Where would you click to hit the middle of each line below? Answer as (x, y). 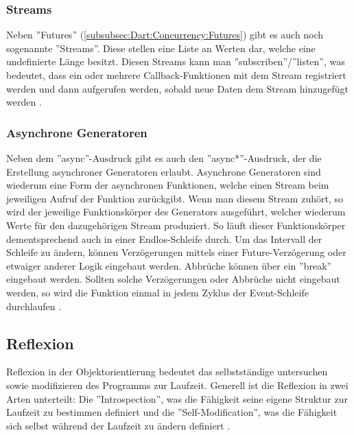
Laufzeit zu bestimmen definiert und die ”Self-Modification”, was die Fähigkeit (172, 412)
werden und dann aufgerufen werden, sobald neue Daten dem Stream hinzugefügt (178, 88)
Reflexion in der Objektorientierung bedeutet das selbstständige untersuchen (167, 372)
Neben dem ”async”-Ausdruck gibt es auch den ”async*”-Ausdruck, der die (164, 158)
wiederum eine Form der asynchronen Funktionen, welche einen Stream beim (168, 185)
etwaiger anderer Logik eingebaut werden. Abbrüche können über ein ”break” (169, 265)
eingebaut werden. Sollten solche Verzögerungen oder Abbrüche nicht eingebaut (173, 279)
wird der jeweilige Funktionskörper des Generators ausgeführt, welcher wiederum (176, 212)
